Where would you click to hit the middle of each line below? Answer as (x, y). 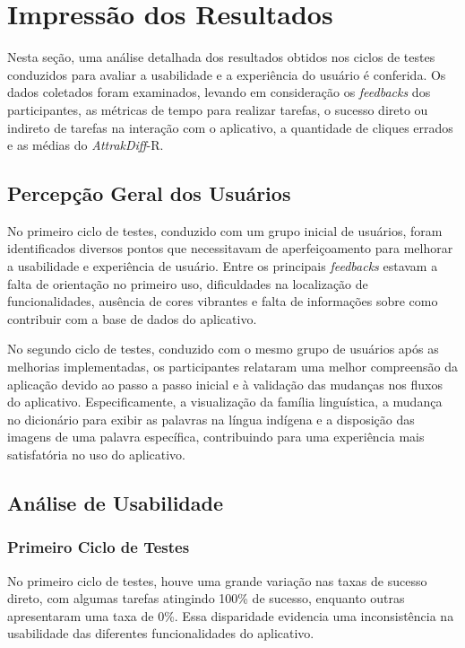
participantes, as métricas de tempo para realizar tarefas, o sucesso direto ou (218, 109)
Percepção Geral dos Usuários (149, 193)
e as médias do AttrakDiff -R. (86, 145)
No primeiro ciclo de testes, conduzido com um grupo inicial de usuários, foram (225, 230)
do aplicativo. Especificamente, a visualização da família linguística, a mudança (225, 402)
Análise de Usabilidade (115, 503)
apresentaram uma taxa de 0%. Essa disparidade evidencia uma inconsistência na (231, 615)
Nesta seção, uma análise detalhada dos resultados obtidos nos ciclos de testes (221, 57)
